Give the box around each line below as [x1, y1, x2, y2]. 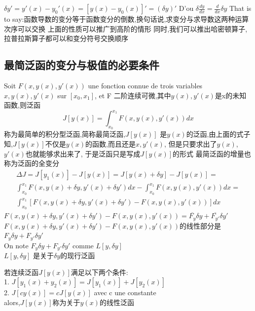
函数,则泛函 [4, 100, 40, 110]
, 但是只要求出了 [164, 139, 217, 149]
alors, [4, 297, 20, 308]
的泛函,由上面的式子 [186, 129, 251, 139]
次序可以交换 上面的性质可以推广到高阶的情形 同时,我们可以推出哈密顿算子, [4, 23, 248, 34]
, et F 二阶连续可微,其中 [94, 90, 171, 100]
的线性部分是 [180, 220, 221, 231]
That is [229, 3, 252, 13]
